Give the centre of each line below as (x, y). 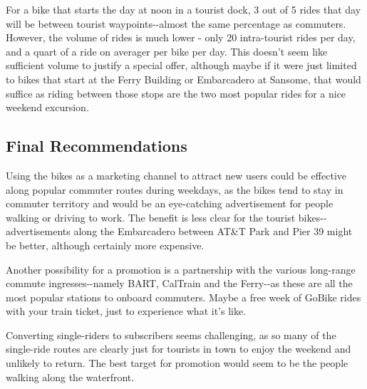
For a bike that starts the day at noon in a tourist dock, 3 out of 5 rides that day (183, 9)
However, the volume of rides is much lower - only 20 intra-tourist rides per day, (181, 37)
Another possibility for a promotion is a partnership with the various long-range (181, 269)
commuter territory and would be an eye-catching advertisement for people (170, 203)
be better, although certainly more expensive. (105, 245)
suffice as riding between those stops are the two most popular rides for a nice (176, 93)
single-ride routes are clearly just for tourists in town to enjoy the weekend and (179, 349)
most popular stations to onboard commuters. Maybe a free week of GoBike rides (183, 297)
